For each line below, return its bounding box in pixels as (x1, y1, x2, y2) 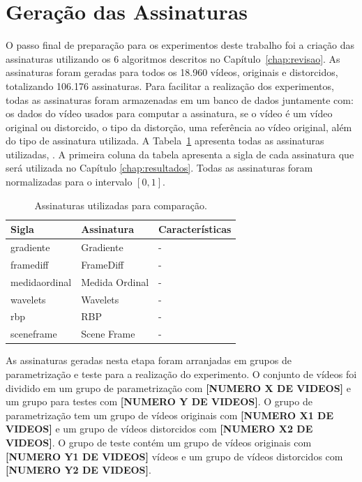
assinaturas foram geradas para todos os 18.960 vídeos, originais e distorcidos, (6, 65, 338, 80)
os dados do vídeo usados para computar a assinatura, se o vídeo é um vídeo (6, 106, 333, 121)
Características (158, 222, 232, 236)
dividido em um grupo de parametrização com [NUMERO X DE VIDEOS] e (6, 380, 351, 395)
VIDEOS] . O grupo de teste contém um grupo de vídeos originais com (6, 435, 312, 449)
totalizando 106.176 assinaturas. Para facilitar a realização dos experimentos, (6, 78, 334, 93)
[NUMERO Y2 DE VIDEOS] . (6, 462, 151, 477)
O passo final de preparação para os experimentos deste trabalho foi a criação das (6, 38, 355, 52)
